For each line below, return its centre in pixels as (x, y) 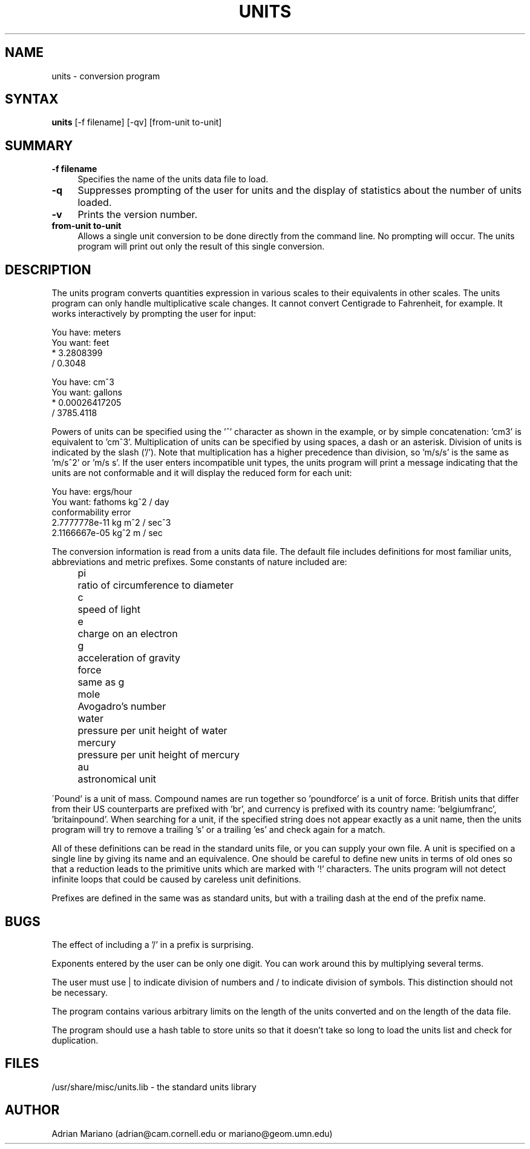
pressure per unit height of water (152, 731)
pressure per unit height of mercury (159, 755)
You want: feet (80, 343)
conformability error (91, 512)
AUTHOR (32, 1110)
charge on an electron (128, 634)
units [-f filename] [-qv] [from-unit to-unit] (137, 122)
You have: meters (86, 333)
